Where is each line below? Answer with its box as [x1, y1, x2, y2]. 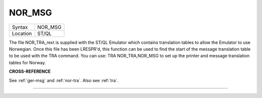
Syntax [12, 24, 28, 30]
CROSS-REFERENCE [9, 69, 51, 74]
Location [12, 30, 32, 37]
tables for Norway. [9, 59, 46, 65]
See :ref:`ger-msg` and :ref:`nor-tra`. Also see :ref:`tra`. [9, 77, 119, 83]
